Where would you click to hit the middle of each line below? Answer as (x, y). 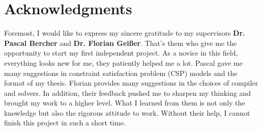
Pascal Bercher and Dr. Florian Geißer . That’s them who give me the (121, 43)
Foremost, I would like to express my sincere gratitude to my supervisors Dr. (125, 33)
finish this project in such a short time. (65, 123)
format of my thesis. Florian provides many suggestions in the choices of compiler (131, 83)
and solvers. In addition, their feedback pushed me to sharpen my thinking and (128, 93)
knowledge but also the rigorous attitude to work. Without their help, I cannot (127, 112)
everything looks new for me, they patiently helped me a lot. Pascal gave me (123, 62)
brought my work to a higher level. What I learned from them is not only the (125, 103)
